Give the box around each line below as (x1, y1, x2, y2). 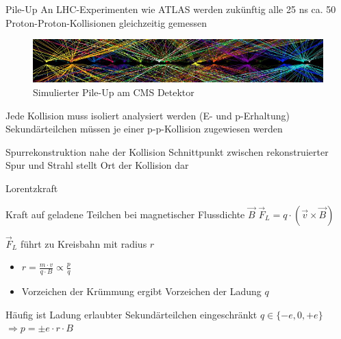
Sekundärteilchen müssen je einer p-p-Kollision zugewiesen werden (5, 121, 283, 136)
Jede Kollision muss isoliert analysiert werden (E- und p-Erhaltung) (5, 108, 290, 122)
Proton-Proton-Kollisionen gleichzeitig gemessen (5, 15, 207, 30)
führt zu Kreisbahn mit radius (20, 236, 147, 250)
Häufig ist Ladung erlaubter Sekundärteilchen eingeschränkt (5, 307, 257, 321)
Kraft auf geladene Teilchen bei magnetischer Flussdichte (5, 207, 245, 221)
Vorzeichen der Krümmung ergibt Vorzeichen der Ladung (21, 284, 262, 299)
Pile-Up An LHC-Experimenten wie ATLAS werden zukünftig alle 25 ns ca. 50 (5, 2, 336, 16)
